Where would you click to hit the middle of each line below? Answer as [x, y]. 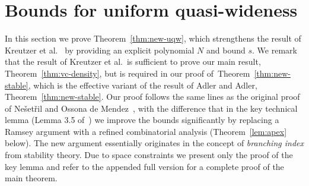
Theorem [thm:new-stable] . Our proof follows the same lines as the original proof [152, 97]
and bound [226, 50]
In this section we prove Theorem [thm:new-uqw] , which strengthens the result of [153, 38]
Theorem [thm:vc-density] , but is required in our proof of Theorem [128, 73]
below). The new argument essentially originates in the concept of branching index [154, 143]
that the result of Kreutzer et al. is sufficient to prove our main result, [133, 62]
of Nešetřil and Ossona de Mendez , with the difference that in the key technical [151, 108]
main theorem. [31, 178]
